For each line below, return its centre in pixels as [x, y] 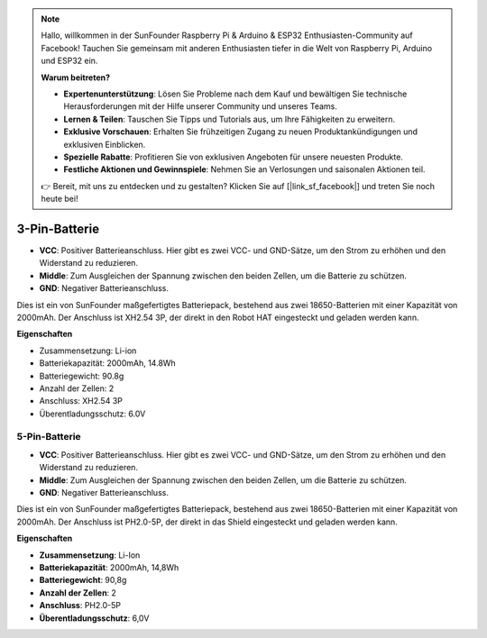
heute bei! [60, 199]
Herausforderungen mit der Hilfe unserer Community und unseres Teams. [200, 106]
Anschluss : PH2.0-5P [80, 606]
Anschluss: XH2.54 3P [81, 401]
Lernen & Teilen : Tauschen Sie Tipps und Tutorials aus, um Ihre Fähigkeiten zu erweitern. [230, 119]
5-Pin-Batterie [49, 437]
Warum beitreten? [76, 77]
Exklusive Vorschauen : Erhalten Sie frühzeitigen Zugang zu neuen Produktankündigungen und [241, 132]
